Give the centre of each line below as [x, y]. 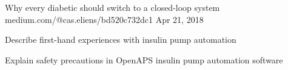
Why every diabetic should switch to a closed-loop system [112, 7]
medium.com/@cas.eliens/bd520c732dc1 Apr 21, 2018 [104, 19]
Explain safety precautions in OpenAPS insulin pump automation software [144, 59]
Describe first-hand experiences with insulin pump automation [121, 40]
